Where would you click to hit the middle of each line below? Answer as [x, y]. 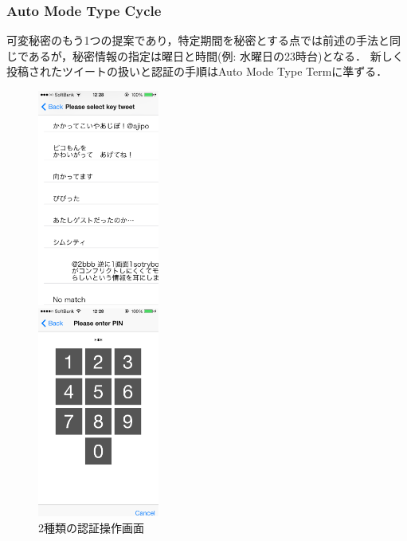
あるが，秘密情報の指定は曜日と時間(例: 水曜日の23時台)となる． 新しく [216, 55]
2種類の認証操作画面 [91, 527]
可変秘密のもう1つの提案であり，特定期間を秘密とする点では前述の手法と [198, 40]
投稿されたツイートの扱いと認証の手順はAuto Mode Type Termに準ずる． [197, 71]
